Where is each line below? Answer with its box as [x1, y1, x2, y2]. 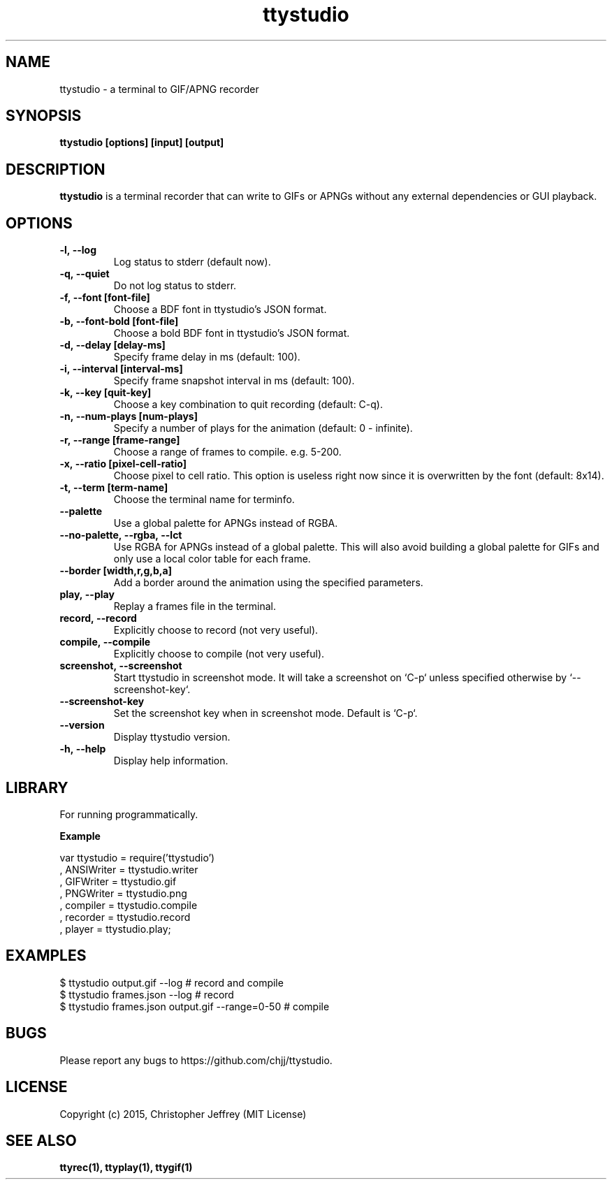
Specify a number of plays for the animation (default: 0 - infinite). [113, 422, 413, 435]
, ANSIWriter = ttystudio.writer [59, 863, 198, 875]
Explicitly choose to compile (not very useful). [113, 648, 325, 660]
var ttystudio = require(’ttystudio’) [59, 851, 215, 864]
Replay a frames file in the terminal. [113, 600, 276, 613]
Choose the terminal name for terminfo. [113, 493, 295, 506]
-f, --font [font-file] [59, 291, 150, 304]
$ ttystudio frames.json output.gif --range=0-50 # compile [59, 1000, 330, 1012]
